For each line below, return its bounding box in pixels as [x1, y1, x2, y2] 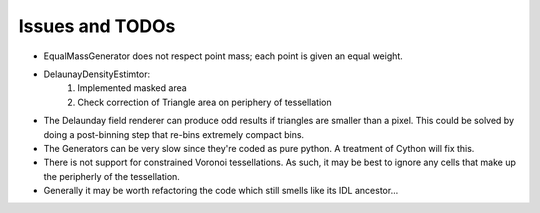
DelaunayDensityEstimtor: [43, 68, 150, 80]
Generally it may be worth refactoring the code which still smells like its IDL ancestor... [43, 185, 399, 197]
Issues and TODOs [18, 15, 176, 37]
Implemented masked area [77, 82, 187, 94]
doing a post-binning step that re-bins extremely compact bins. [43, 128, 305, 140]
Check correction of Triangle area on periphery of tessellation [77, 96, 332, 108]
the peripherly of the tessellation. [43, 170, 180, 182]
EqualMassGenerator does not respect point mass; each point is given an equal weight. [43, 50, 404, 62]
